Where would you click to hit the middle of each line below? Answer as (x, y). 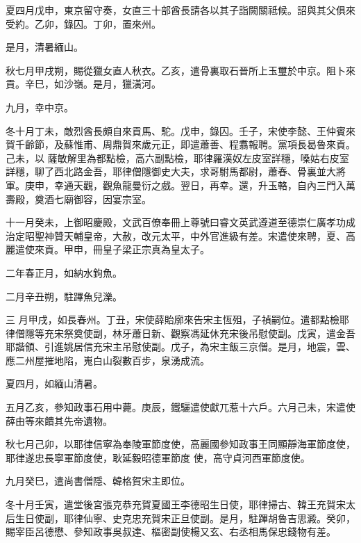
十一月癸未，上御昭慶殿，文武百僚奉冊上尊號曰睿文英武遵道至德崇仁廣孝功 (176, 222)
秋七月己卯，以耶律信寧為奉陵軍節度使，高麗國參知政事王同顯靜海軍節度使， (180, 444)
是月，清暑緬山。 (44, 47)
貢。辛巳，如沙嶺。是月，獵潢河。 (83, 84)
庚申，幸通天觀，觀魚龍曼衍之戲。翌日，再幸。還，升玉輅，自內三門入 (185, 185)
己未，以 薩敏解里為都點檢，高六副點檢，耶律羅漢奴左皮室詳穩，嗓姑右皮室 (177, 157)
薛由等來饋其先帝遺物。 (59, 420)
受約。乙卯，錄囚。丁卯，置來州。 (83, 23)
